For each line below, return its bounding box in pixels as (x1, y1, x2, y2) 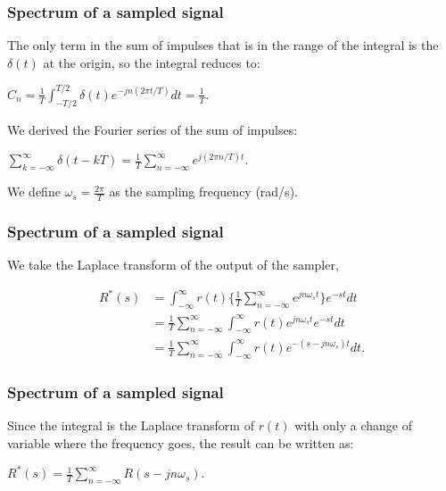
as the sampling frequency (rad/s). (109, 182, 298, 201)
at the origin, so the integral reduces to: (43, 53, 260, 71)
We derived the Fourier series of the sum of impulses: (7, 120, 298, 138)
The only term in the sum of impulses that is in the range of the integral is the (7, 36, 439, 54)
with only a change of (294, 415, 412, 434)
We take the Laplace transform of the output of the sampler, (7, 255, 339, 274)
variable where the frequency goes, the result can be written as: (7, 433, 354, 452)
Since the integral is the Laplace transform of (7, 415, 254, 434)
